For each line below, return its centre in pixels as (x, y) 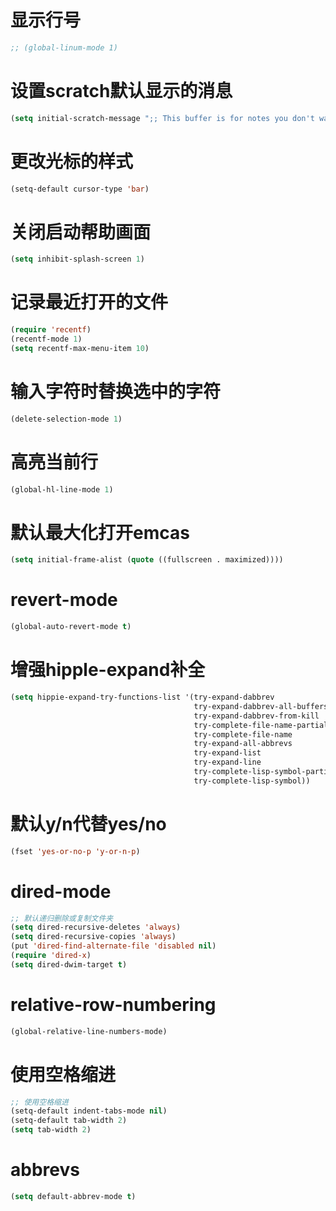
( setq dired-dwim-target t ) (69, 964)
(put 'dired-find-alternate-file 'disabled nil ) (113, 946)
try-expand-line (227, 762)
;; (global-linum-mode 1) (64, 47)
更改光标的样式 (72, 161)
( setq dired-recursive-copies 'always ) (93, 937)
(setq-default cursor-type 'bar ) (80, 189)
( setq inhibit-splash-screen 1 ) (77, 259)
